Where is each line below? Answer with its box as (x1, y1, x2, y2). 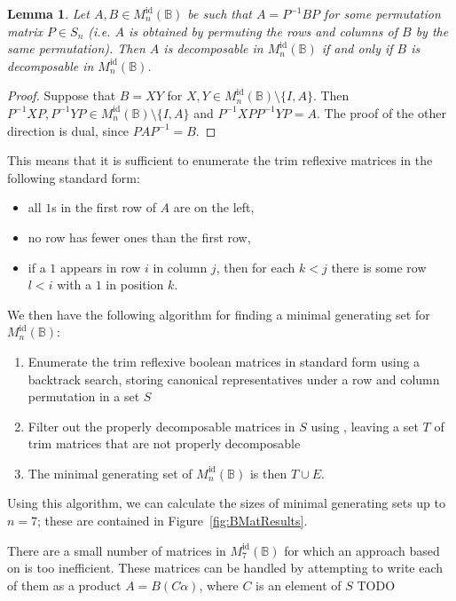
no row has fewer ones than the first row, (28, 227, 251, 246)
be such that (187, 4, 252, 22)
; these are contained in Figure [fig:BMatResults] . (37, 511, 308, 530)
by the (415, 21, 449, 40)
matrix (7, 21, 43, 40)
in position (106, 275, 164, 294)
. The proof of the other (316, 103, 446, 122)
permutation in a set (28, 387, 140, 406)
